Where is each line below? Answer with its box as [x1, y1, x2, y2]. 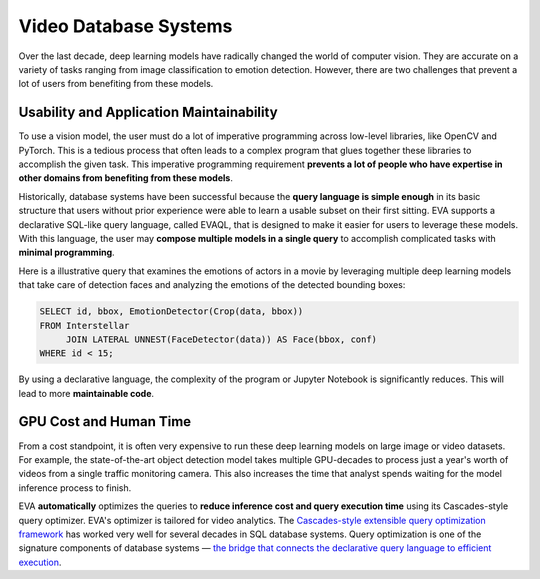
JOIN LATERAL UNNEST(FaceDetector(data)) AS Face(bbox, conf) [65, 333, 378, 345]
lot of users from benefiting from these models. [18, 78, 214, 90]
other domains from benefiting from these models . [18, 172, 234, 184]
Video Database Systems [18, 15, 233, 37]
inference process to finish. [18, 481, 132, 494]
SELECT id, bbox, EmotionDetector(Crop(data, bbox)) [39, 306, 304, 317]
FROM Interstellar [39, 320, 130, 331]
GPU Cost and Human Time [18, 413, 192, 430]
